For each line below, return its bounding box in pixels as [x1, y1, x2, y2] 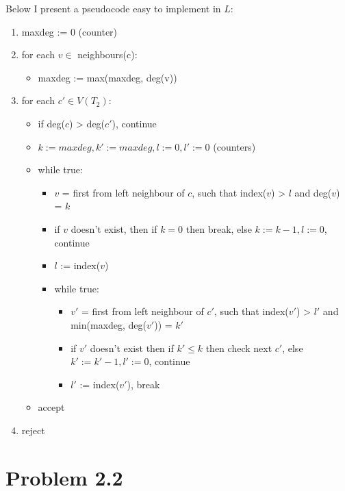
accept [38, 400, 65, 414]
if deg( [38, 116, 65, 130]
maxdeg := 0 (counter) [21, 24, 118, 38]
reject [21, 423, 45, 437]
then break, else [186, 221, 252, 236]
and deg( [294, 185, 332, 199]
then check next [205, 340, 272, 355]
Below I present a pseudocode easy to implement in [5, 1, 221, 15]
